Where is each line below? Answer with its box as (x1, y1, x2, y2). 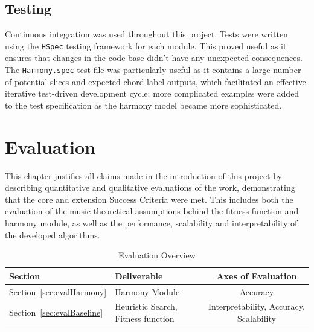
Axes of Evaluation (216, 269, 297, 282)
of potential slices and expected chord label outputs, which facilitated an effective (5, 75, 306, 88)
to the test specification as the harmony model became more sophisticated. (5, 98, 282, 111)
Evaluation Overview (118, 249, 196, 261)
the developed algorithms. (5, 228, 100, 241)
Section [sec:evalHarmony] (9, 285, 107, 298)
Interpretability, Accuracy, (208, 300, 305, 313)
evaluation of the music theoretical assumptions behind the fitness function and (5, 205, 299, 217)
